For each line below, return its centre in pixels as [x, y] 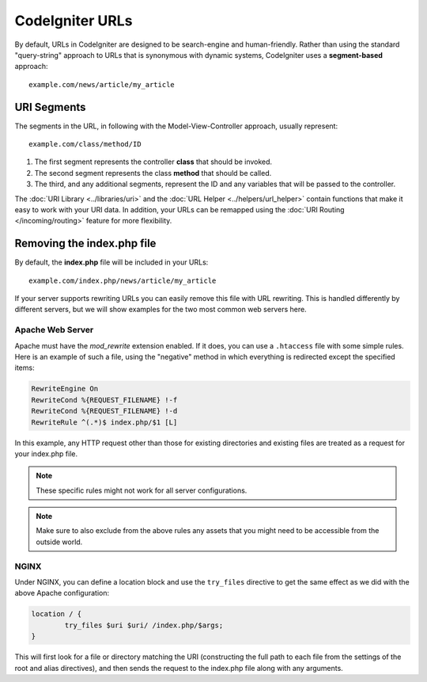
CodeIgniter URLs [74, 21]
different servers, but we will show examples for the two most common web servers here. [161, 310]
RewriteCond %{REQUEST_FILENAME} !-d [104, 411]
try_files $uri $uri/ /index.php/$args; [144, 625]
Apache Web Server [54, 330]
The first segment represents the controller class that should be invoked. [153, 162]
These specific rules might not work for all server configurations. [142, 490]
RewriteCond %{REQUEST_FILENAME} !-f [104, 400]
